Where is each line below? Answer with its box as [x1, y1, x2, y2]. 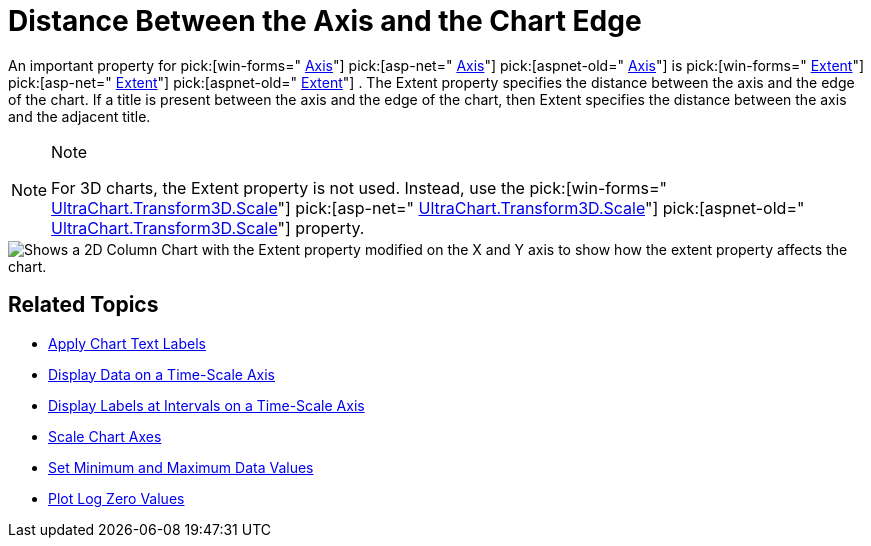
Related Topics [8, 292, 159, 318]
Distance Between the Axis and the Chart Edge [8, 4, 642, 38]
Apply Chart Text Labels [48, 334, 206, 352]
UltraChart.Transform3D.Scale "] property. [51, 217, 365, 238]
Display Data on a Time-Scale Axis [48, 365, 275, 383]
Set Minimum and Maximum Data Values [48, 458, 314, 476]
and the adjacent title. [8, 107, 151, 125]
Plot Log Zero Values [48, 489, 185, 507]
